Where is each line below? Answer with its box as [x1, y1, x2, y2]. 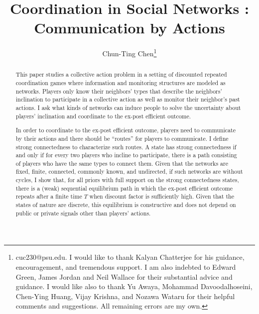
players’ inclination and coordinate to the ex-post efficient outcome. [15, 111, 191, 120]
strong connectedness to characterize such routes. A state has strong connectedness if [15, 142, 237, 151]
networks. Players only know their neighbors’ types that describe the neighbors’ [15, 87, 222, 95]
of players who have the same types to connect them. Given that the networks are [15, 159, 228, 167]
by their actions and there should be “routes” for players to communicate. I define [15, 134, 229, 142]
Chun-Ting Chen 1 [102, 47, 157, 58]
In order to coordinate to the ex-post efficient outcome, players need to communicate [15, 126, 236, 134]
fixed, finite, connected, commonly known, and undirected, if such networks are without [15, 167, 243, 176]
